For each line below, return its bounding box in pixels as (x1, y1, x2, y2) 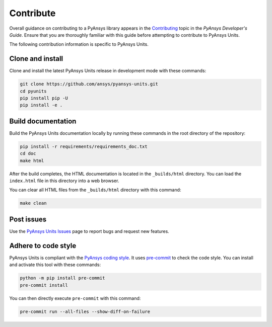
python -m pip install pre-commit (20, 275, 105, 281)
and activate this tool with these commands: (9, 262, 101, 268)
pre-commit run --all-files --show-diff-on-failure (20, 308, 151, 314)
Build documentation (9, 117, 77, 125)
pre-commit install (20, 282, 68, 288)
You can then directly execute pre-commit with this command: (9, 295, 141, 301)
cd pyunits (20, 88, 47, 94)
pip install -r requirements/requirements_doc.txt (20, 143, 148, 149)
